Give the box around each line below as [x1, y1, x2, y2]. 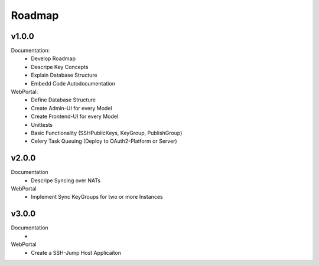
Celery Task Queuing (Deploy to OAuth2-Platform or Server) [31, 137, 177, 145]
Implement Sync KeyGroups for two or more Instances [31, 193, 163, 201]
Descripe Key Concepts [31, 63, 89, 70]
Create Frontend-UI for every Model [31, 113, 119, 120]
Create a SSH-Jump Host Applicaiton [31, 249, 121, 256]
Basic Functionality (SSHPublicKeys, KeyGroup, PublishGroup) [31, 129, 183, 136]
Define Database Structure [31, 96, 96, 103]
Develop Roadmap [31, 55, 76, 62]
